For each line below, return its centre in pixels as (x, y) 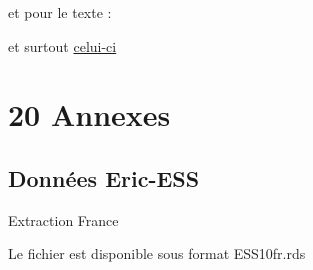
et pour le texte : (60, 12)
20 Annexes (89, 114)
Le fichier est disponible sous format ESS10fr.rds (157, 253)
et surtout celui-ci (62, 45)
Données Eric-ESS (104, 177)
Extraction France (63, 219)
